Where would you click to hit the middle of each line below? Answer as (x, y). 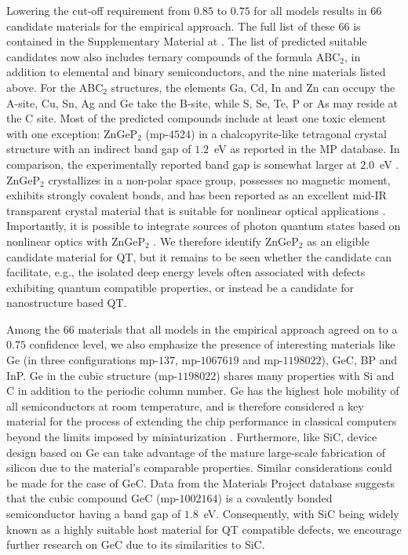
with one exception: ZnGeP (72, 133)
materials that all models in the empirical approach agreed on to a (238, 329)
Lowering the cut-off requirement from (98, 10)
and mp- (263, 360)
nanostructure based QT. (67, 303)
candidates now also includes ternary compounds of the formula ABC (173, 56)
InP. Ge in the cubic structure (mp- (92, 375)
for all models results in (310, 10)
